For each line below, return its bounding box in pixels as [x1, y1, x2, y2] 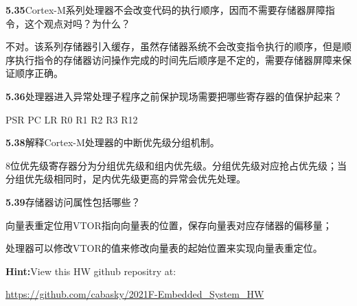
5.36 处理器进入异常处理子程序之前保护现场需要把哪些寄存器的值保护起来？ [5, 89, 343, 103]
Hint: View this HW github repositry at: [5, 263, 176, 278]
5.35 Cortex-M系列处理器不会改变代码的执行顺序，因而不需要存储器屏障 [5, 3, 325, 16]
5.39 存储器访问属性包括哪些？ [5, 194, 141, 209]
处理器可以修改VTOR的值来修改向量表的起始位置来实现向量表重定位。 [5, 241, 323, 255]
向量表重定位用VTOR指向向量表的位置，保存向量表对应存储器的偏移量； [5, 217, 332, 232]
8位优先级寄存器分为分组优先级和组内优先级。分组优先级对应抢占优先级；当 [5, 158, 347, 172]
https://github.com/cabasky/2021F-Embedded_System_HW [5, 287, 264, 301]
